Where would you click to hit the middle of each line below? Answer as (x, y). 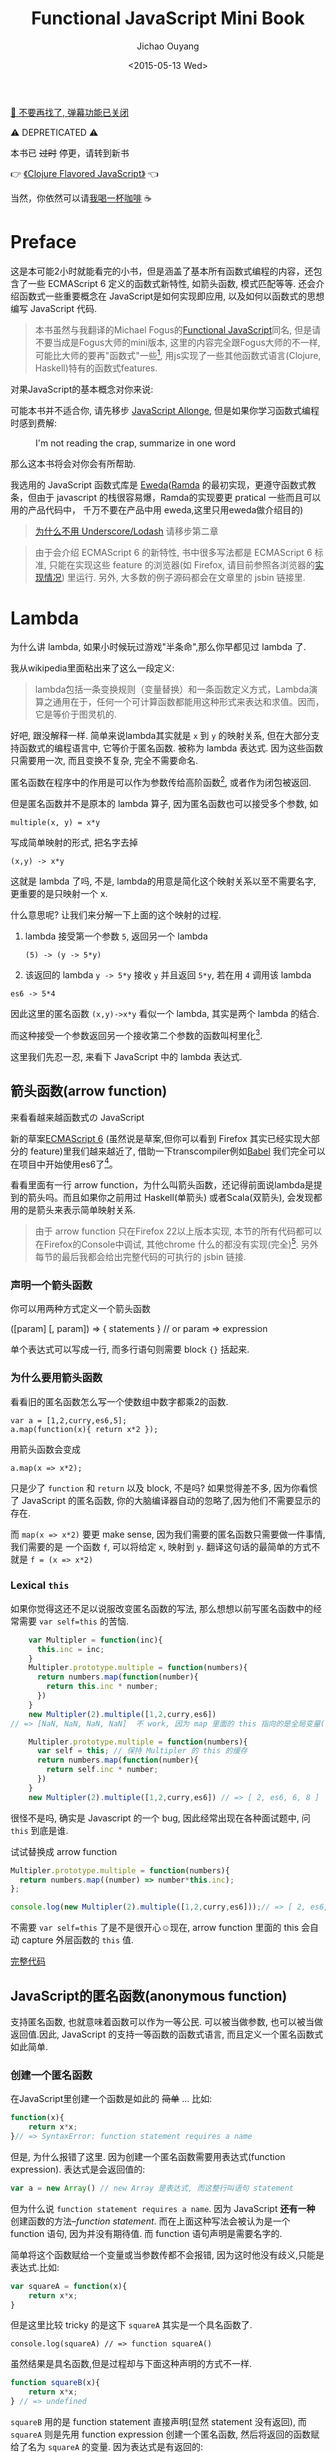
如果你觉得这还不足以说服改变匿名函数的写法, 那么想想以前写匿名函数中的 (161, 1608)
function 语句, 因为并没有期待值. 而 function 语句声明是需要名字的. (146, 2233)
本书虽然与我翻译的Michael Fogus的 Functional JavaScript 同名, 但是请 (178, 329)
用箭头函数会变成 (45, 1449)
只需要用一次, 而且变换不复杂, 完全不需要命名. (104, 761)
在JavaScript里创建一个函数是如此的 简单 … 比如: (111, 2099)
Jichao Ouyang (168, 46)
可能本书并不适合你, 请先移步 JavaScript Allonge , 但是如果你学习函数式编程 (165, 410)
